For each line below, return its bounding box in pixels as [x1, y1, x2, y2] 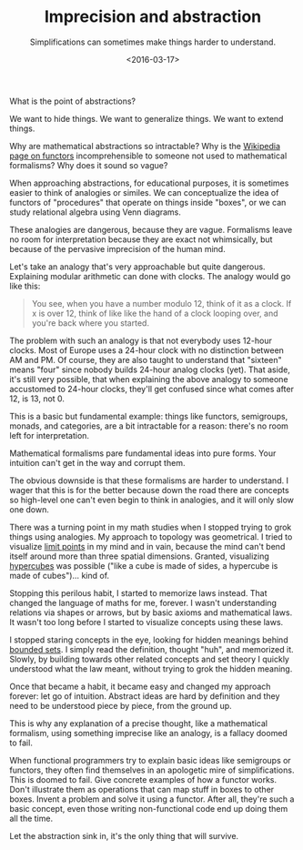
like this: [9, 280, 41, 291]
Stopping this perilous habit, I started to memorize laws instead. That [9, 587, 268, 598]
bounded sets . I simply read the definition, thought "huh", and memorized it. [9, 643, 294, 654]
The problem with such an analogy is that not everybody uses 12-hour [9, 335, 273, 346]
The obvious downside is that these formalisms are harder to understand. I [9, 475, 289, 486]
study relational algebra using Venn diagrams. [9, 207, 182, 218]
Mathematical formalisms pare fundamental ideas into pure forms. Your [9, 448, 277, 459]
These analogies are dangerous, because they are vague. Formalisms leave [9, 224, 293, 235]
